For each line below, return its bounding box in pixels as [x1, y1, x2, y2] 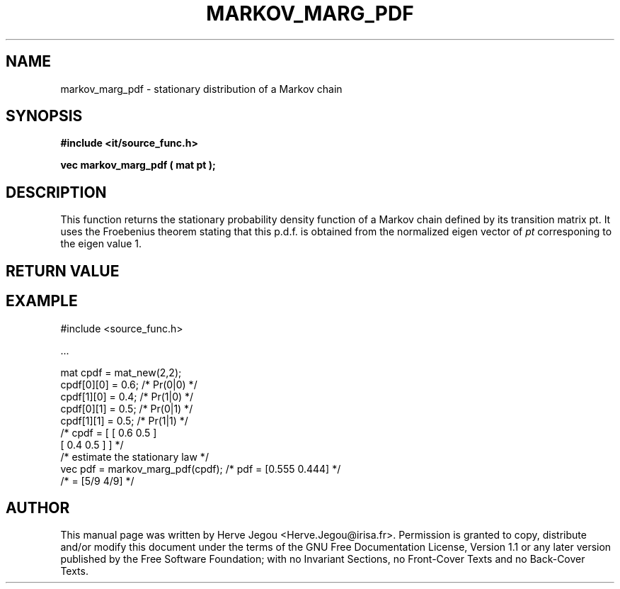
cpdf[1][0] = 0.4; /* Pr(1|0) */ [60, 390, 194, 403]
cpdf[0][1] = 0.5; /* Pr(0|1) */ [60, 402, 193, 415]
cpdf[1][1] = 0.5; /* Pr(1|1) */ [60, 414, 188, 427]
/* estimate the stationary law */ [60, 450, 209, 463]
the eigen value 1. [60, 237, 142, 250]
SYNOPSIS [6, 107, 83, 125]
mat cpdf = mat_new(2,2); [60, 366, 182, 378]
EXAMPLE [6, 292, 78, 310]
